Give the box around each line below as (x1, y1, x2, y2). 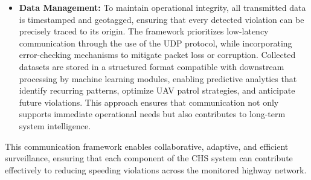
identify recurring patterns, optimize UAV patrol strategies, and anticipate (19, 84, 295, 97)
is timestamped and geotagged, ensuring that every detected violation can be (19, 13, 304, 25)
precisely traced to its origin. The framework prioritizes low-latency (19, 25, 269, 37)
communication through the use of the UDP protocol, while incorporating (19, 36, 292, 49)
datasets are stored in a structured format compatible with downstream (19, 60, 284, 72)
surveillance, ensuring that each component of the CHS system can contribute (5, 152, 293, 164)
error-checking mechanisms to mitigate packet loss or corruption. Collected (19, 48, 296, 61)
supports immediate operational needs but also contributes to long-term (19, 108, 286, 120)
